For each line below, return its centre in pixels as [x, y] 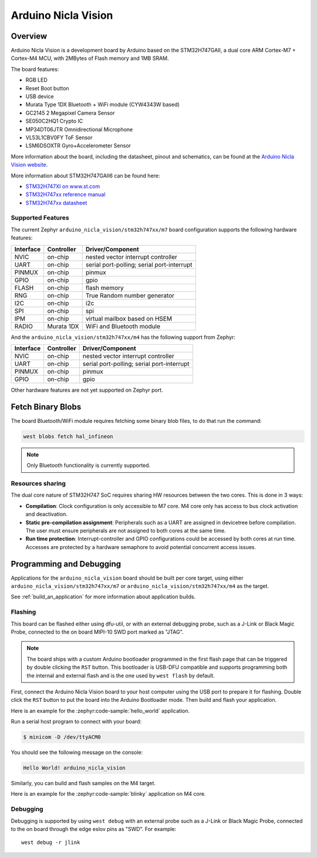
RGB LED [36, 80]
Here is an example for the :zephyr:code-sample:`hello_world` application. [100, 711]
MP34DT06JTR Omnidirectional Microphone [79, 129]
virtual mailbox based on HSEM [129, 318]
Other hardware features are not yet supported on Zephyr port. [87, 390]
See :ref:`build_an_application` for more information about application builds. [103, 597]
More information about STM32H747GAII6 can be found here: [85, 176]
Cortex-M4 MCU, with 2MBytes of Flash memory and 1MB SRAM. [90, 58]
